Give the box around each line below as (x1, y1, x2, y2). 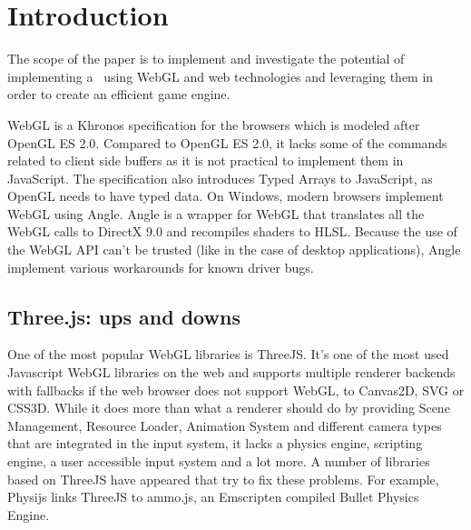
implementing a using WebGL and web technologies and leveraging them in (7, 66, 434, 85)
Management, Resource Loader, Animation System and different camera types (7, 415, 442, 435)
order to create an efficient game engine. (7, 85, 231, 104)
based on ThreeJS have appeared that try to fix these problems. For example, (7, 469, 439, 488)
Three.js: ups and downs (7, 302, 240, 330)
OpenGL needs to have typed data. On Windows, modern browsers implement (7, 186, 444, 205)
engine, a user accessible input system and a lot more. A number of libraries (7, 452, 430, 471)
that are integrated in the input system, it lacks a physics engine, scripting (7, 434, 423, 453)
